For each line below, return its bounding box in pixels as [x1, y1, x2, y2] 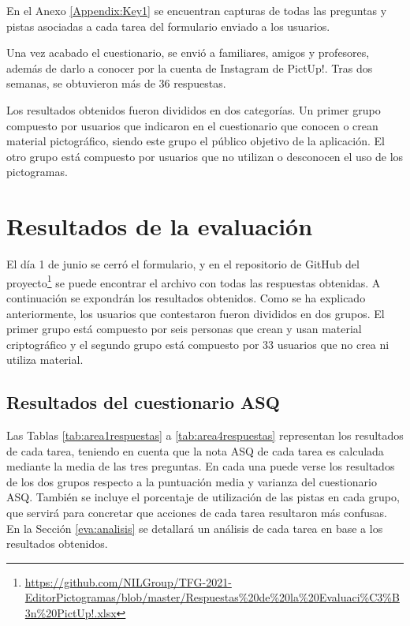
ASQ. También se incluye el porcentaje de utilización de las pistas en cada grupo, [6, 489, 400, 505]
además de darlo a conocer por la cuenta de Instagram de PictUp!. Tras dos [6, 59, 373, 76]
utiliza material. [6, 351, 84, 368]
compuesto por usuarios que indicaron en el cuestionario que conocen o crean [6, 117, 378, 133]
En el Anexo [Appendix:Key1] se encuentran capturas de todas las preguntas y [6, 2, 387, 18]
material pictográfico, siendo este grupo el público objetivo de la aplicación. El [6, 133, 385, 149]
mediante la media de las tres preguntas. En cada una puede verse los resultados [6, 458, 395, 474]
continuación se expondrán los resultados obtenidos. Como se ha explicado [6, 289, 366, 306]
